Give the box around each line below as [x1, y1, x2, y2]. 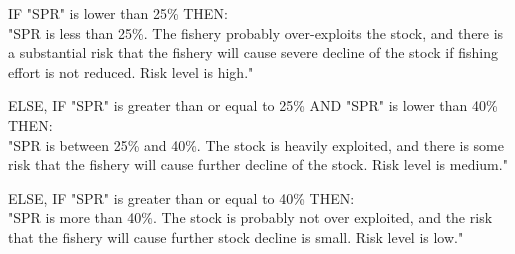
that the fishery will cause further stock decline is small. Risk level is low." [8, 226, 464, 247]
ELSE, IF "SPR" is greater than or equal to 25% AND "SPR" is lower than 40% [8, 95, 498, 116]
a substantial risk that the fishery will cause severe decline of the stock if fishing [8, 42, 498, 63]
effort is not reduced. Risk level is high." [8, 61, 254, 82]
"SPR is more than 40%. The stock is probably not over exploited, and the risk [8, 207, 493, 228]
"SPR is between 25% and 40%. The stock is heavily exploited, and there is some [8, 134, 504, 155]
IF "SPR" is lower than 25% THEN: [8, 3, 228, 23]
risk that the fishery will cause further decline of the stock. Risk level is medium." [8, 154, 508, 175]
